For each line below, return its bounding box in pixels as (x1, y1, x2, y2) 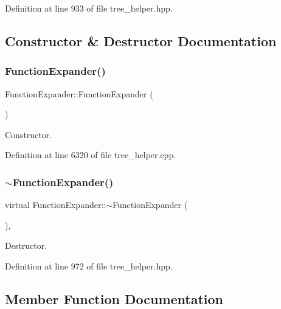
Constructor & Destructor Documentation (5, 31, 277, 50)
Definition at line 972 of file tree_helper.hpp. (5, 259, 173, 272)
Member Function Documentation (5, 289, 224, 308)
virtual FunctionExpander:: (5, 198, 106, 211)
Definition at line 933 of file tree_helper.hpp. (5, 2, 173, 14)
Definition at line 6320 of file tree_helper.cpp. (5, 148, 176, 161)
